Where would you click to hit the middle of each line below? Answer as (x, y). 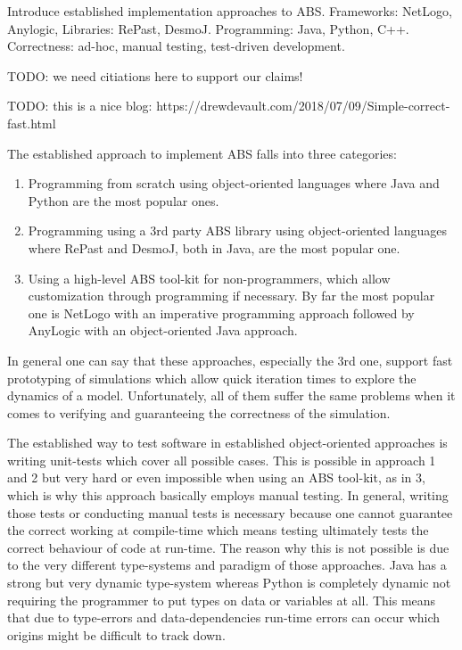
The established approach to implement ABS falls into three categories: (202, 153)
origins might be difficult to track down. (116, 634)
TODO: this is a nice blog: (80, 106)
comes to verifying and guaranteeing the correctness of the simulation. (199, 412)
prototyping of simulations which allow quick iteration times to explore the (212, 378)
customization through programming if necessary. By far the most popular (231, 296)
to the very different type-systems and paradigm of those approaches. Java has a (227, 565)
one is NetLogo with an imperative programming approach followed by (221, 313)
